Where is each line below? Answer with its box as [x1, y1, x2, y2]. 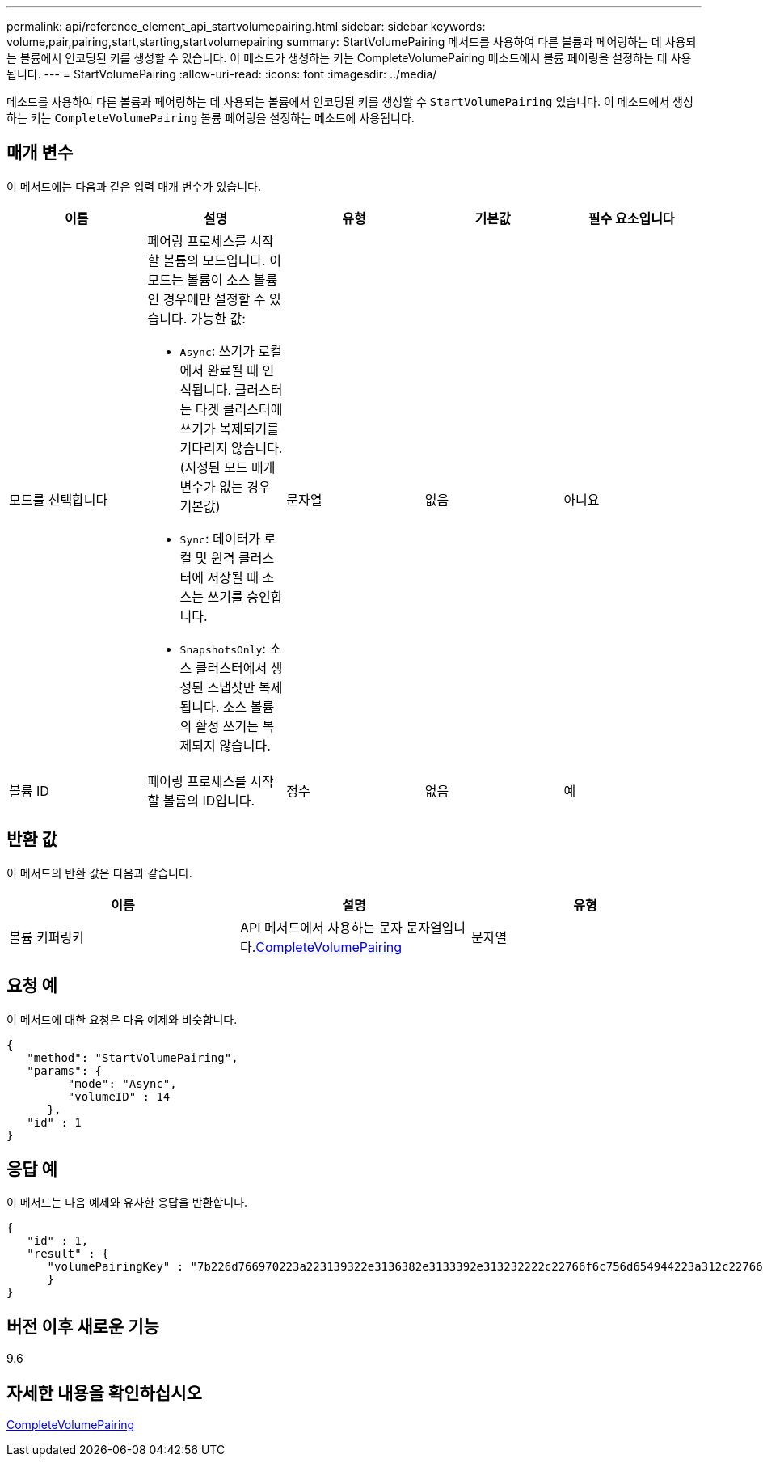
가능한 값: [190, 310, 246, 327]
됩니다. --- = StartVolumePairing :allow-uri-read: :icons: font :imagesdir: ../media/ [6, 67, 437, 81]
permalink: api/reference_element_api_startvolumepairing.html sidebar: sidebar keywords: [6, 19, 486, 33]
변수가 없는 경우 [179, 478, 271, 495]
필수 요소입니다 [588, 209, 675, 226]
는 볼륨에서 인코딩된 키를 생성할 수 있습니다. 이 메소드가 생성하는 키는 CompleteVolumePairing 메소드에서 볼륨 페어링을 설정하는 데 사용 [6, 51, 692, 65]
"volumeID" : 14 [67, 1089, 171, 1103]
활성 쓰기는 [195, 717, 259, 734]
